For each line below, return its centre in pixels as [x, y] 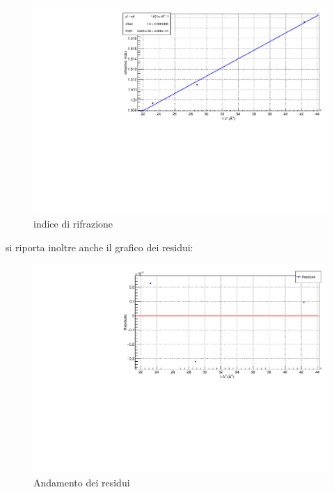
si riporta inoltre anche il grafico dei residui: [100, 247]
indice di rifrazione [73, 224]
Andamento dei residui [82, 482]
